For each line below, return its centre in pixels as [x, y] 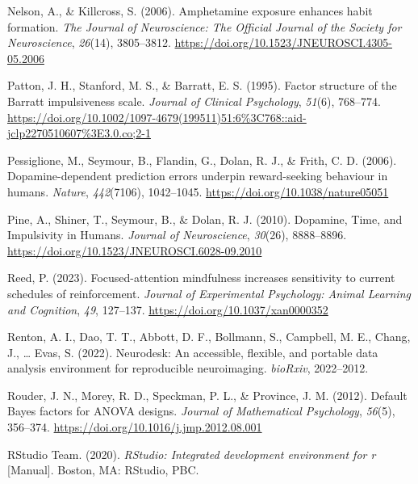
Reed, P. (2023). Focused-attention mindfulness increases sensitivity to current [201, 278]
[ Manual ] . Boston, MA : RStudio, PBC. [103, 470]
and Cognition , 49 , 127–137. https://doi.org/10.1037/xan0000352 [168, 309]
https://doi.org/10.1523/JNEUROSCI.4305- [283, 42]
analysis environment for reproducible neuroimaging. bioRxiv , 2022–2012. [188, 368]
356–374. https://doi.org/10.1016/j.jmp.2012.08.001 [135, 427]
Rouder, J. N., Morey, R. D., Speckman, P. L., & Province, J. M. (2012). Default [207, 395]
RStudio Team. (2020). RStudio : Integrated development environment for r [192, 454]
